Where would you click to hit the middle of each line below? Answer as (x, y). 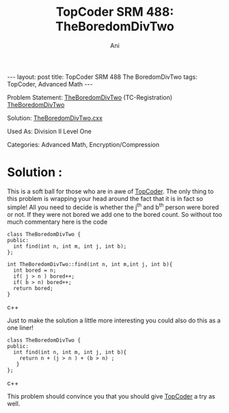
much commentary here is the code (57, 222)
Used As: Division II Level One (50, 131)
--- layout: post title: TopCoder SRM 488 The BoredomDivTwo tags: (102, 77)
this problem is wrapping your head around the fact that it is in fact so (105, 198)
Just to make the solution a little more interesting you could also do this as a (114, 320)
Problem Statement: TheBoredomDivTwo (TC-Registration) (90, 97)
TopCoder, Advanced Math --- (50, 84)
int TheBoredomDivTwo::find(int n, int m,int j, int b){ (90, 264)
